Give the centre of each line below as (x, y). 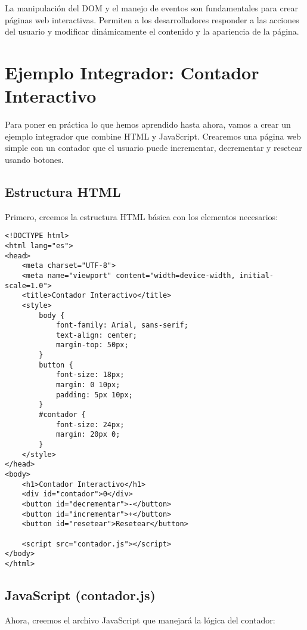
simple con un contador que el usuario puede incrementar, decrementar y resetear (153, 148)
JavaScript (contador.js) (80, 595)
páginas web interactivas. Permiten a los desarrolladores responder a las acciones (152, 19)
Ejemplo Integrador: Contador (132, 72)
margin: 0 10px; (88, 385)
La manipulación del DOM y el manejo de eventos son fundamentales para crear (151, 8)
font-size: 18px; (90, 375)
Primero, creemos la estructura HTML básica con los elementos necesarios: (142, 216)
